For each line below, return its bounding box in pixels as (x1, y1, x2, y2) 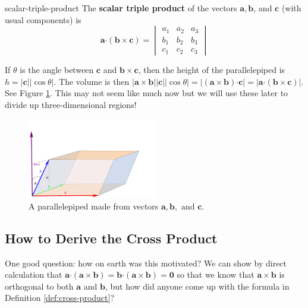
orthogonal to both (5, 280, 74, 292)
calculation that (5, 268, 62, 281)
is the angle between (20, 63, 94, 76)
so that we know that (177, 268, 254, 281)
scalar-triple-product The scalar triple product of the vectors (5, 2, 237, 14)
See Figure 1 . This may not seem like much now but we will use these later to (5, 87, 288, 99)
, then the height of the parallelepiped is (138, 63, 285, 76)
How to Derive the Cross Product (5, 228, 218, 247)
